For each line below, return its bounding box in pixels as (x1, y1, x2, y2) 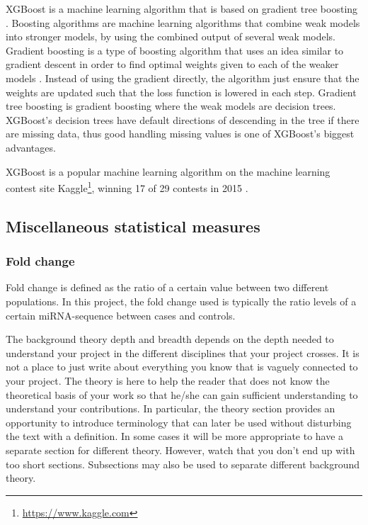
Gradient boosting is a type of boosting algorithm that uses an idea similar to (6, 43, 344, 57)
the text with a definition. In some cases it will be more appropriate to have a (6, 429, 344, 444)
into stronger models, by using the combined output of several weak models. (6, 29, 335, 44)
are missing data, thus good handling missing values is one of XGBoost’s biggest (6, 126, 355, 141)
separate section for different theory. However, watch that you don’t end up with (6, 442, 355, 457)
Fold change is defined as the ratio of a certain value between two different (6, 280, 329, 295)
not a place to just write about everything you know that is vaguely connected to (6, 359, 358, 374)
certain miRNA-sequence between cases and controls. (6, 307, 236, 322)
